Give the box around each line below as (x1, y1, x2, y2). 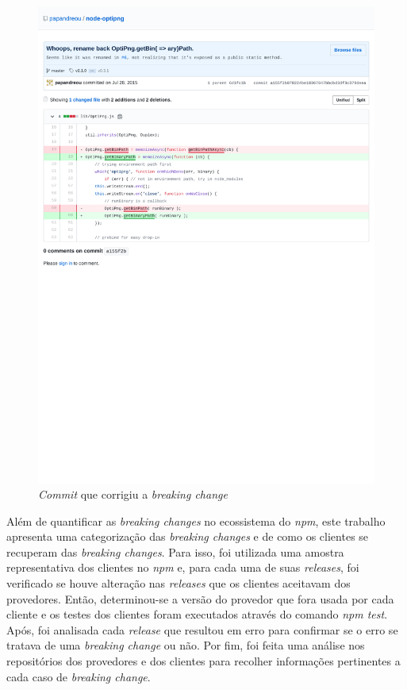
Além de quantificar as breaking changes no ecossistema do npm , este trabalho (6, 512, 386, 529)
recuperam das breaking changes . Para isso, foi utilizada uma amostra (6, 543, 344, 560)
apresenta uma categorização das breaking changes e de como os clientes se (6, 528, 369, 545)
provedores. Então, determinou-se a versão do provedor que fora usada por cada (6, 590, 394, 607)
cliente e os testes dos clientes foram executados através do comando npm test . (6, 606, 388, 623)
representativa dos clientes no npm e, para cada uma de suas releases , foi (6, 559, 359, 576)
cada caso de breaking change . (6, 668, 151, 684)
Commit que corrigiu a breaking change (38, 486, 228, 503)
